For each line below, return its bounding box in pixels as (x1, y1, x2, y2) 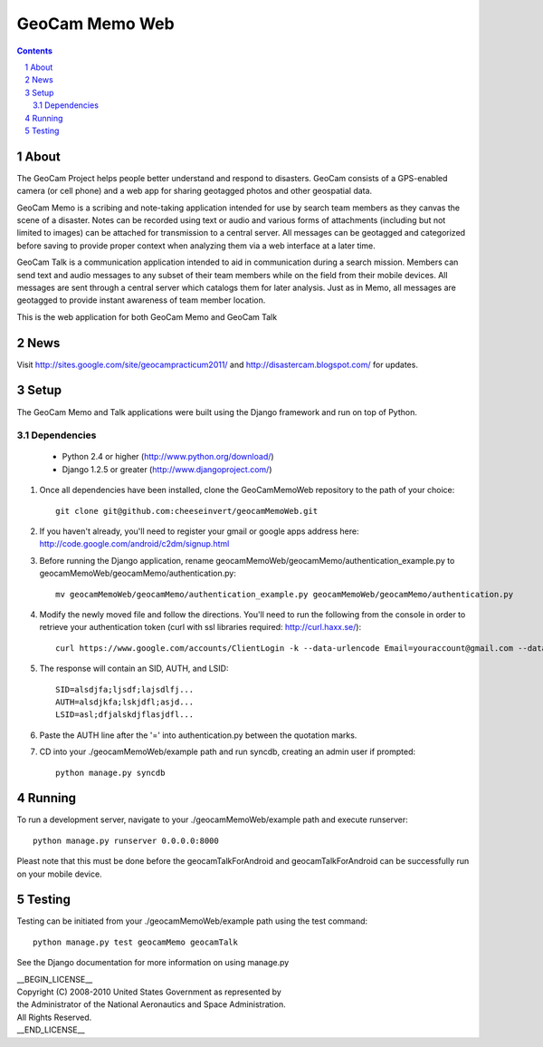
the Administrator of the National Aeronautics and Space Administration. (16, 999, 286, 1010)
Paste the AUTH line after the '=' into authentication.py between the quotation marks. (39, 730, 357, 741)
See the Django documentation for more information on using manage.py (16, 957, 290, 968)
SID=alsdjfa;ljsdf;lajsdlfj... (55, 684, 195, 694)
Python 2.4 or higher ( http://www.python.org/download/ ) (62, 451, 275, 462)
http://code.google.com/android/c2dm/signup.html (39, 538, 230, 549)
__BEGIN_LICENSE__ (16, 974, 93, 984)
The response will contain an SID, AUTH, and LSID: (39, 663, 229, 674)
